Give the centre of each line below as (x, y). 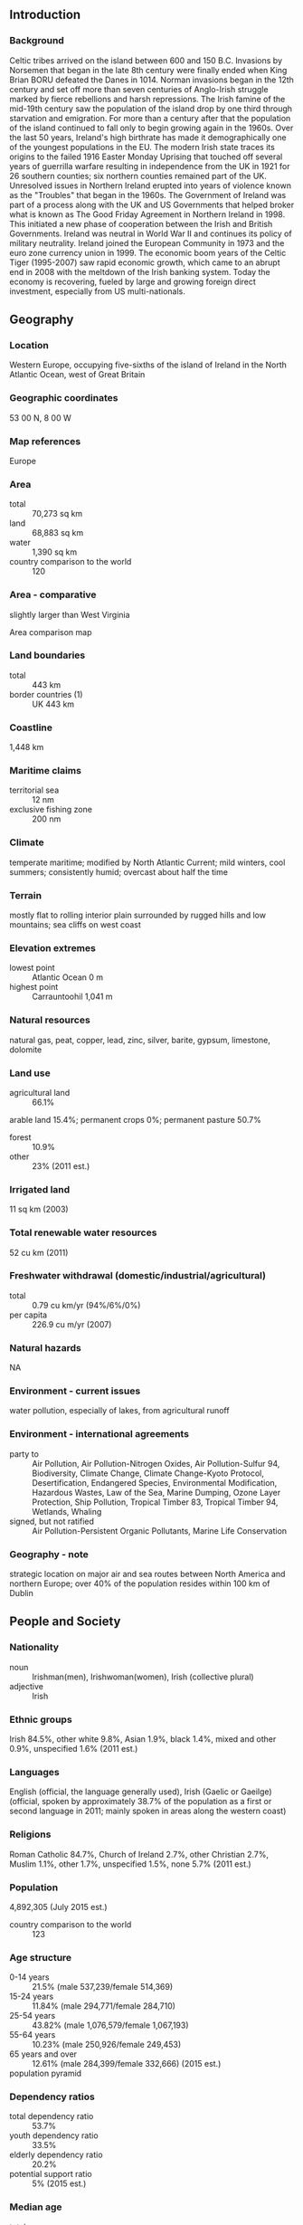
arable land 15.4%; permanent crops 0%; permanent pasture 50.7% (136, 1119)
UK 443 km (53, 704)
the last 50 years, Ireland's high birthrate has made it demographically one (148, 137)
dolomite (26, 1050)
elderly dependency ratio (56, 2155)
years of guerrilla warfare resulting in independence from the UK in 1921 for (150, 166)
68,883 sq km (58, 533)
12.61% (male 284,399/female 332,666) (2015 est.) (127, 2064)
